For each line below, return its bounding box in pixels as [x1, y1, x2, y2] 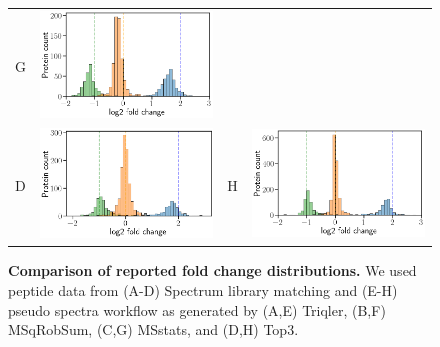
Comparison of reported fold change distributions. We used [8, 260, 417, 281]
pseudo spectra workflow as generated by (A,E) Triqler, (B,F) [8, 299, 386, 320]
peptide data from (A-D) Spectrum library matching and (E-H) [8, 280, 398, 301]
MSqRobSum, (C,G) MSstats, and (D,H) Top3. [8, 319, 299, 340]
